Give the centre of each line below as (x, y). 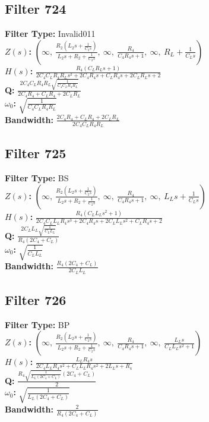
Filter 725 (36, 153)
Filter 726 (36, 299)
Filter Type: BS (37, 178)
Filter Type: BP (37, 324)
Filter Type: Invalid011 (50, 34)
